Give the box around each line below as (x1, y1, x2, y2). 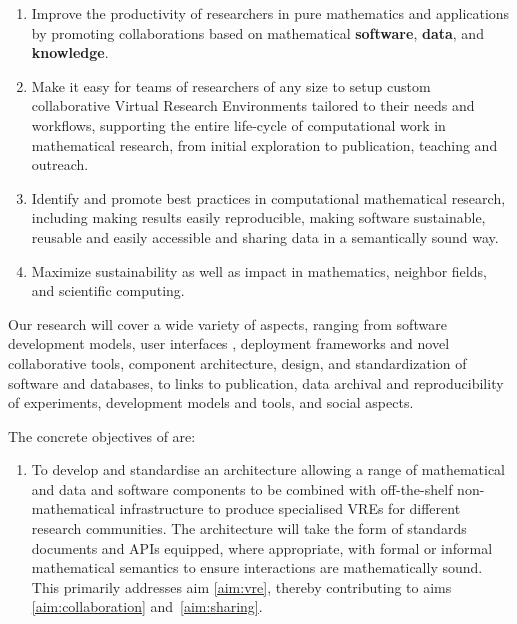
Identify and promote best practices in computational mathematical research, (31, 187, 506, 208)
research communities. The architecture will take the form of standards (31, 518, 467, 539)
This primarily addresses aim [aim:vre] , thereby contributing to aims (31, 576, 452, 597)
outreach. (31, 154, 89, 175)
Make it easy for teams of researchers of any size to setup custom (31, 75, 431, 96)
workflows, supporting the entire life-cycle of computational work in (31, 114, 446, 135)
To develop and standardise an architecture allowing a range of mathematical (31, 459, 505, 480)
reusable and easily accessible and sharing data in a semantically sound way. (31, 226, 499, 247)
